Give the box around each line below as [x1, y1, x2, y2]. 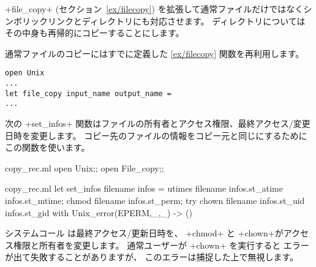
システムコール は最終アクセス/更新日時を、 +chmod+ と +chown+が [5, 227, 284, 239]
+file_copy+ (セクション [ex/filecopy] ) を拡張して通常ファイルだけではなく [5, 2, 304, 15]
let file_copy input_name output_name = [5, 89, 172, 98]
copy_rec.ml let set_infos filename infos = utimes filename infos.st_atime [5, 182, 283, 195]
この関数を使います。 [5, 141, 90, 154]
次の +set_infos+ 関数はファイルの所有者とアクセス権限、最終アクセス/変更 [5, 117, 310, 129]
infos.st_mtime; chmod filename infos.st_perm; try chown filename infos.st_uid [5, 194, 305, 206]
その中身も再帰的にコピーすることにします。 [5, 26, 184, 39]
